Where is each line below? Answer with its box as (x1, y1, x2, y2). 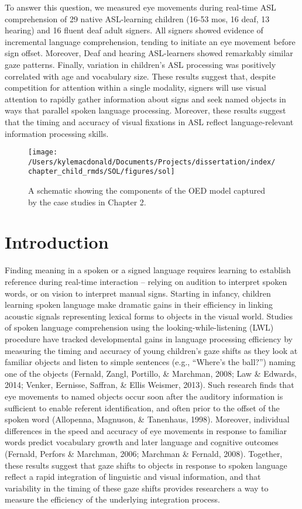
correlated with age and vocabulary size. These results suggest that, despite (5, 70, 276, 82)
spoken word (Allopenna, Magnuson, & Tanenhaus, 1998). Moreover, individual (5, 413, 290, 425)
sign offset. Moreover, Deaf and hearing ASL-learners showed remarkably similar (5, 47, 293, 59)
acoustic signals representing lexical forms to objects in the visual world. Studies (5, 309, 293, 322)
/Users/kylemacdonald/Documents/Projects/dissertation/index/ (28, 157, 276, 166)
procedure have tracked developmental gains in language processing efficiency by (5, 332, 293, 345)
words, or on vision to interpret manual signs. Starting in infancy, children (5, 287, 271, 299)
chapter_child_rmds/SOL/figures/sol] (28, 167, 175, 176)
